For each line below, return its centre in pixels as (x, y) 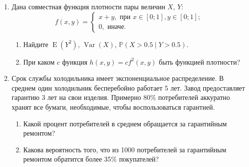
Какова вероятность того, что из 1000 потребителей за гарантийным (125, 149)
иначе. (117, 27)
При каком (39, 61)
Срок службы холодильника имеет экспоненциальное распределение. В (118, 78)
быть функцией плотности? (199, 61)
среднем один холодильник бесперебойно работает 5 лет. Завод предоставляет (128, 87)
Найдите (36, 44)
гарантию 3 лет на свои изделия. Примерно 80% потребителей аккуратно (121, 97)
